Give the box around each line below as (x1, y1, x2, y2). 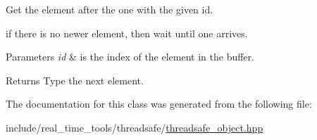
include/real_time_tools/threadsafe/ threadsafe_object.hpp (6, 120, 263, 134)
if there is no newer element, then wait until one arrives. (6, 25, 248, 40)
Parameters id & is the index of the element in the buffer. (6, 49, 254, 64)
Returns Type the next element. (6, 72, 144, 87)
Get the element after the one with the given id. (6, 2, 213, 16)
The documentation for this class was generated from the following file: (6, 96, 312, 111)
